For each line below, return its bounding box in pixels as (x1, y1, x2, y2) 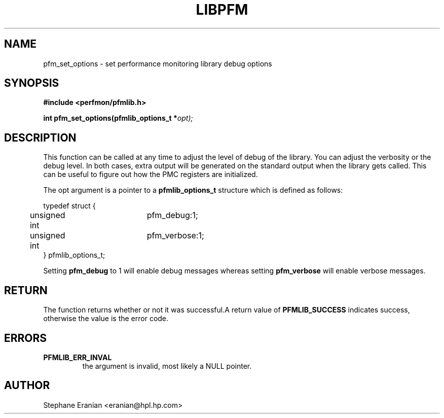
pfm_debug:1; (146, 210, 198, 221)
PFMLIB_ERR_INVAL (43, 353, 112, 362)
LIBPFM (196, 1, 248, 18)
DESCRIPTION (4, 131, 77, 144)
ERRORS (4, 331, 47, 344)
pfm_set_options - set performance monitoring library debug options (43, 59, 272, 68)
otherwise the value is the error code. (43, 314, 169, 323)
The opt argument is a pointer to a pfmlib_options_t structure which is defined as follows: (43, 186, 343, 195)
